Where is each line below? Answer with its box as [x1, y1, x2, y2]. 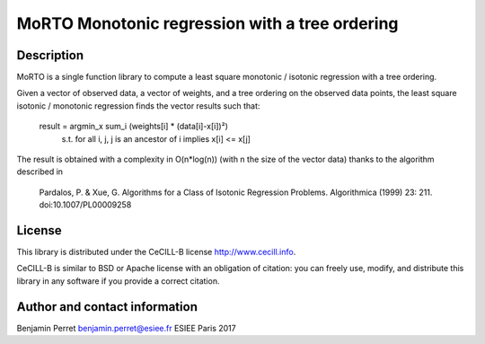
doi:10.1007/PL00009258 [39, 199, 132, 210]
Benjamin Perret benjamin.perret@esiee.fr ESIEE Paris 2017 [16, 322, 237, 333]
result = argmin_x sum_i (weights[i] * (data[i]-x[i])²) [39, 121, 228, 132]
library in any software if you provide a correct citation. [16, 275, 220, 287]
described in [16, 166, 63, 177]
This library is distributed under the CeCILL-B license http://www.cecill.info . [16, 247, 296, 258]
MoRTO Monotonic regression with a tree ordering [16, 13, 399, 33]
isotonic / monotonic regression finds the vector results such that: [16, 100, 260, 111]
